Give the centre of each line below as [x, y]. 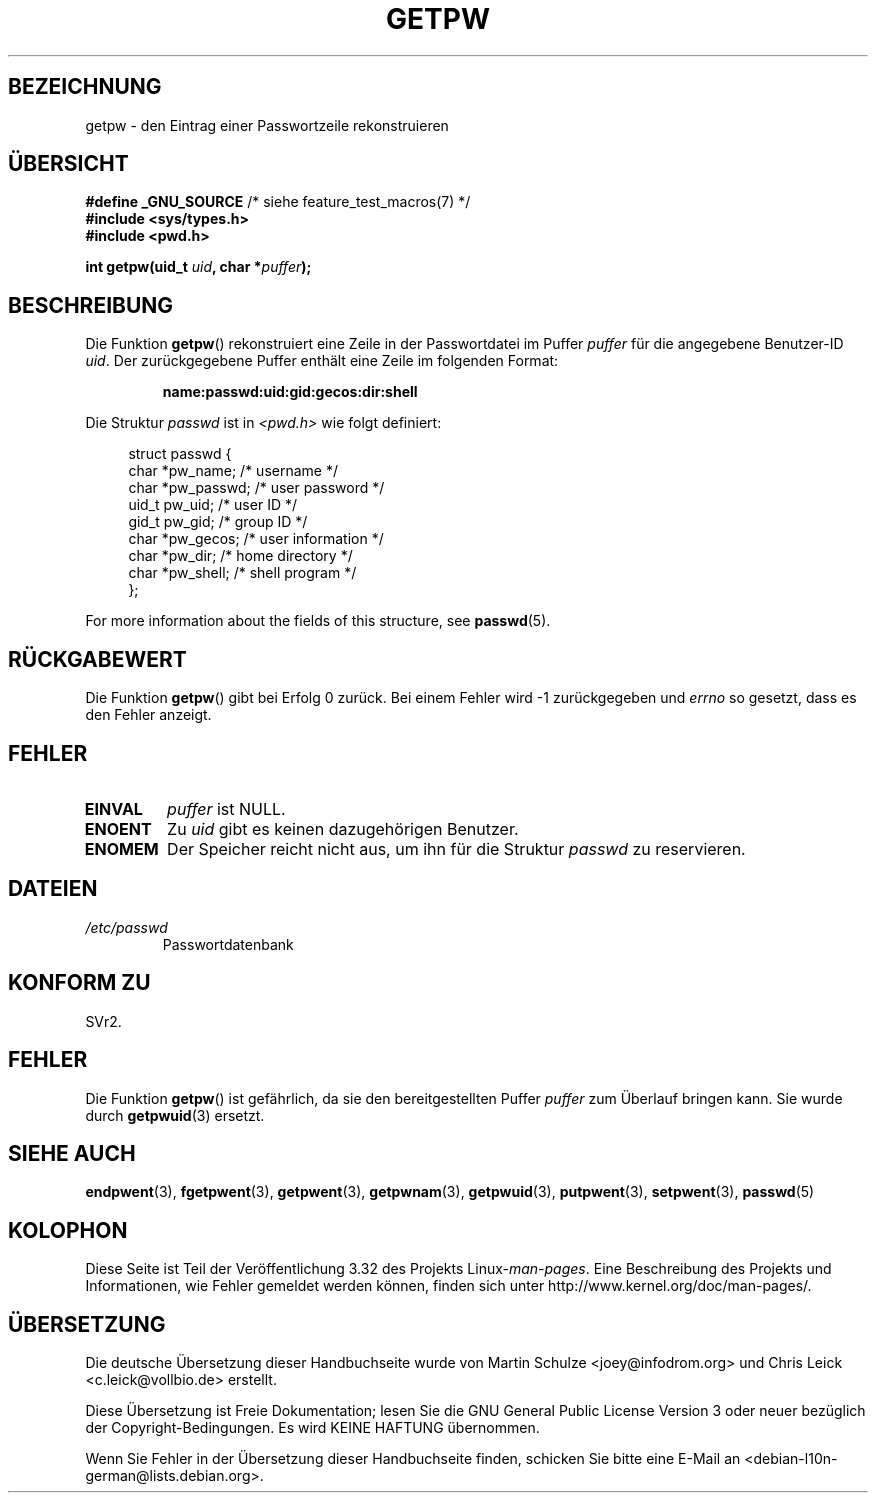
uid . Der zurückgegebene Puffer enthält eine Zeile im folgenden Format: [322, 361]
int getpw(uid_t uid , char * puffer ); [198, 267]
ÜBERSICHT [68, 164]
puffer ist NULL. [226, 808]
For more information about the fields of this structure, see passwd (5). [318, 621]
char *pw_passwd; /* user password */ [256, 488]
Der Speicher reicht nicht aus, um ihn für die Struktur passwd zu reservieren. [456, 848]
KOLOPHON [68, 1230]
